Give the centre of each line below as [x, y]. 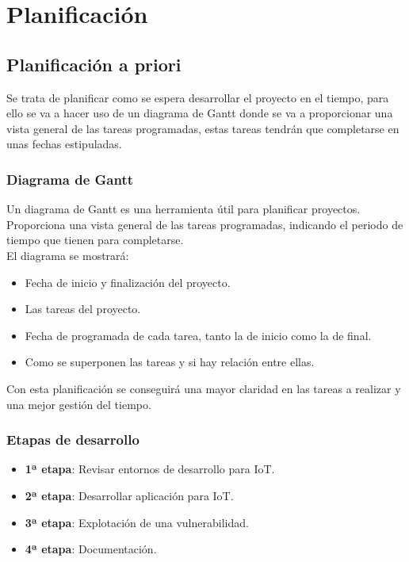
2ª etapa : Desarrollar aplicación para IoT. [129, 495]
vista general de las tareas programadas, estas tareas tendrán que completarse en [203, 128]
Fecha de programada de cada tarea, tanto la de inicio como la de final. [198, 335]
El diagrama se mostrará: [68, 255]
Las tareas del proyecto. [83, 309]
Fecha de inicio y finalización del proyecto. [128, 282]
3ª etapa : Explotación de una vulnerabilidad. [137, 522]
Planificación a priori [94, 64]
